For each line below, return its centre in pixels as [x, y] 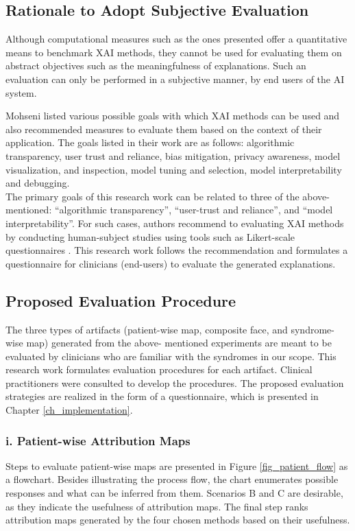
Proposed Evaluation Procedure [121, 300]
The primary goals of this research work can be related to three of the [152, 196]
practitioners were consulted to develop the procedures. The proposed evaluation [175, 382]
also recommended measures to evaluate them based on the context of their [164, 129]
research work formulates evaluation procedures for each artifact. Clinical [159, 369]
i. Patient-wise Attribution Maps [98, 440]
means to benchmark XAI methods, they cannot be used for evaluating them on [174, 52]
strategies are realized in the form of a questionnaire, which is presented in [162, 396]
